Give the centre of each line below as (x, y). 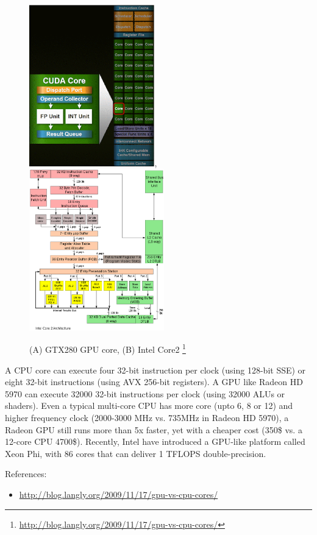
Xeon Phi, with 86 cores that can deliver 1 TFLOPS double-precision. (136, 453)
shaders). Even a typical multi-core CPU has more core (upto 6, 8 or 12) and (149, 406)
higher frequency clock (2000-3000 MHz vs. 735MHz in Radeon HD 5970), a (147, 417)
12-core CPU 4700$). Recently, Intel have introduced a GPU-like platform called (155, 441)
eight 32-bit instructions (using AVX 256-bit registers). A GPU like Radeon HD (154, 382)
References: (26, 474)
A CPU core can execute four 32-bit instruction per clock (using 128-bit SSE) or (155, 370)
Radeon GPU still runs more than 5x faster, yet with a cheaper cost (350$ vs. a (154, 429)
